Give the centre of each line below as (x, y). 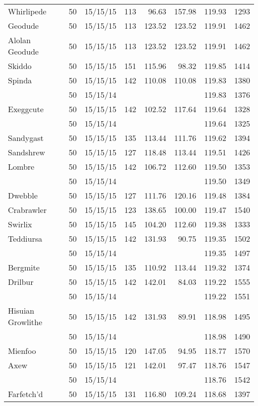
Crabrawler (27, 210)
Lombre (21, 167)
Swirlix (20, 224)
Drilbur (21, 282)
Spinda (20, 80)
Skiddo (20, 66)
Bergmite (24, 267)
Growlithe (25, 322)
